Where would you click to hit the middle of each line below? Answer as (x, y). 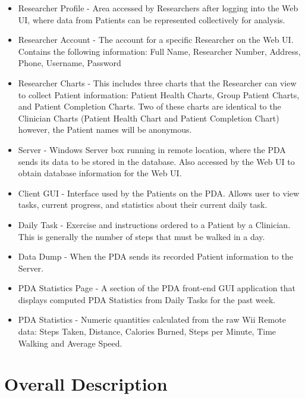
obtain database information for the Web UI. (100, 173)
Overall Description (86, 384)
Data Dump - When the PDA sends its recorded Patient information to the (155, 256)
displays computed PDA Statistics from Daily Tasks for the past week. (147, 299)
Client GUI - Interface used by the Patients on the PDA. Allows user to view (159, 193)
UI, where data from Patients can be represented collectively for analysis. (152, 19)
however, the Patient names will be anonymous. (105, 130)
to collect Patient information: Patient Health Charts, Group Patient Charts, (159, 94)
